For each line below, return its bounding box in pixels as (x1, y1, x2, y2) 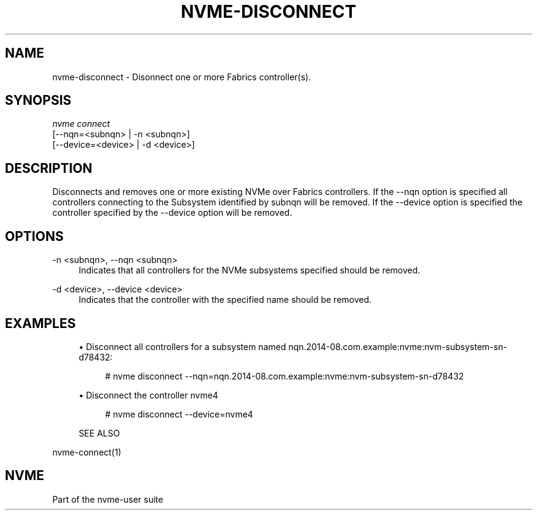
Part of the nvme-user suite (52, 494, 164, 505)
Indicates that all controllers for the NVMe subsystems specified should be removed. (78, 265, 421, 276)
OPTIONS (5, 228, 64, 244)
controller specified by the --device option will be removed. (52, 207, 292, 218)
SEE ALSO (78, 427, 120, 438)
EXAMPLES (5, 315, 76, 331)
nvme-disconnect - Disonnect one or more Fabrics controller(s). (52, 71, 311, 82)
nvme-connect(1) (52, 446, 121, 457)
